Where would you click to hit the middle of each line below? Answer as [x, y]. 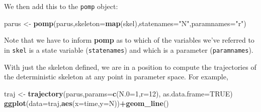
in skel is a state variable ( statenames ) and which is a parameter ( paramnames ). [129, 49]
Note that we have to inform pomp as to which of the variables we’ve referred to [129, 40]
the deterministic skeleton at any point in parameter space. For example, [116, 77]
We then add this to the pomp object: [61, 6]
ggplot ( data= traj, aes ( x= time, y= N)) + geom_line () [86, 103]
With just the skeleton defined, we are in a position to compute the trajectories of [130, 67]
